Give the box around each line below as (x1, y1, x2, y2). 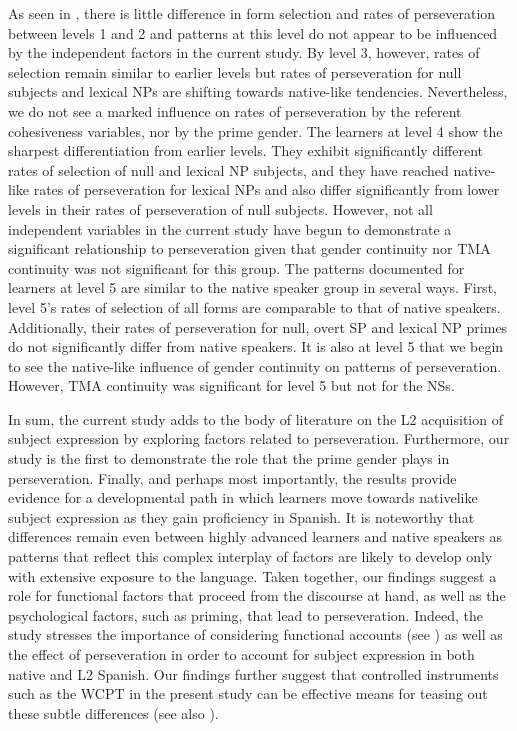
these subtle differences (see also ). (8, 702, 219, 723)
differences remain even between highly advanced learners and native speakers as (8, 526, 503, 547)
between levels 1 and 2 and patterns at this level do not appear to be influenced (8, 22, 498, 43)
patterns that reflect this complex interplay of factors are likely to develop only (8, 546, 493, 567)
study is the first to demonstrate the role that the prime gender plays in (8, 448, 450, 469)
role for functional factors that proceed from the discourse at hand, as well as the (8, 585, 506, 606)
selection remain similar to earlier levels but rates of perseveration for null (8, 61, 462, 82)
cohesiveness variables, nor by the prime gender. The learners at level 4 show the (8, 120, 503, 141)
